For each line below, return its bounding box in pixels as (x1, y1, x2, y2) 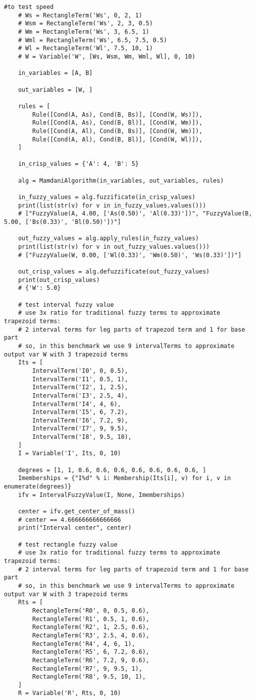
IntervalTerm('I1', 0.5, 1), (32, 375, 128, 383)
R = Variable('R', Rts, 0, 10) (18, 690, 121, 697)
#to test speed (4, 3, 54, 10)
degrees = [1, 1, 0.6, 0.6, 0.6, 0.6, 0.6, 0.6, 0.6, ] (18, 466, 206, 474)
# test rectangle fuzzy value (18, 541, 118, 548)
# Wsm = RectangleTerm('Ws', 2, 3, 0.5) (18, 20, 153, 27)
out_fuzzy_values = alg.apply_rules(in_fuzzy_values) (18, 235, 199, 242)
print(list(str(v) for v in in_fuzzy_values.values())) (18, 202, 206, 209)
